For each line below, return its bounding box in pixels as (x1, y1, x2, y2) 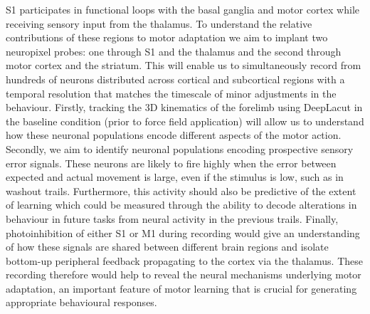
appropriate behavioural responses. (6, 295, 157, 310)
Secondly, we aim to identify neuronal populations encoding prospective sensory (6, 141, 354, 156)
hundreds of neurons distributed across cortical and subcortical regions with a (6, 71, 345, 86)
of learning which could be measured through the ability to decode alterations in (6, 197, 357, 212)
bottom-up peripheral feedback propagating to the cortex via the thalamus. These (6, 253, 363, 268)
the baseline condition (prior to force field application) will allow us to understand (6, 113, 364, 128)
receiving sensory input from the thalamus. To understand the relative (6, 16, 312, 31)
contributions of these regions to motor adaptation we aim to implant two (6, 30, 328, 45)
